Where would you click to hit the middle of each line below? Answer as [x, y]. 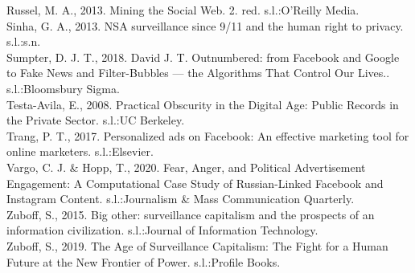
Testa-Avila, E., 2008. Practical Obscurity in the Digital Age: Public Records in [203, 104]
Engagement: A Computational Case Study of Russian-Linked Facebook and [195, 183]
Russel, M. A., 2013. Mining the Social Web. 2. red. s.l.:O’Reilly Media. [183, 10]
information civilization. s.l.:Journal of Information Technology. [162, 230]
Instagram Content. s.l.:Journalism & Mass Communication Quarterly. [181, 199]
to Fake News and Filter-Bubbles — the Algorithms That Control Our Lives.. [198, 73]
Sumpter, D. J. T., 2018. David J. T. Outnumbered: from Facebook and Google [203, 57]
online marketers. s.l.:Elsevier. [80, 151]
